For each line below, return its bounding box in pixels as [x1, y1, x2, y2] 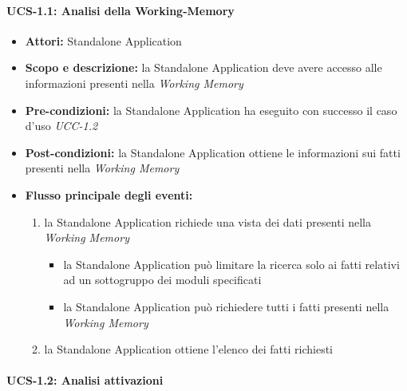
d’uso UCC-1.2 [25, 117, 98, 134]
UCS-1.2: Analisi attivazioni [6, 372, 164, 389]
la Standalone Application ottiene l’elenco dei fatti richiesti [44, 341, 334, 357]
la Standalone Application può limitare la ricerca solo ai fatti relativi [63, 255, 400, 272]
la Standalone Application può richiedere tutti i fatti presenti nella [63, 298, 389, 314]
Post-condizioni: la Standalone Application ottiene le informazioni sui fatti [25, 144, 401, 160]
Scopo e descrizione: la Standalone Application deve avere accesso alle [25, 59, 382, 76]
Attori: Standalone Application [25, 32, 182, 49]
